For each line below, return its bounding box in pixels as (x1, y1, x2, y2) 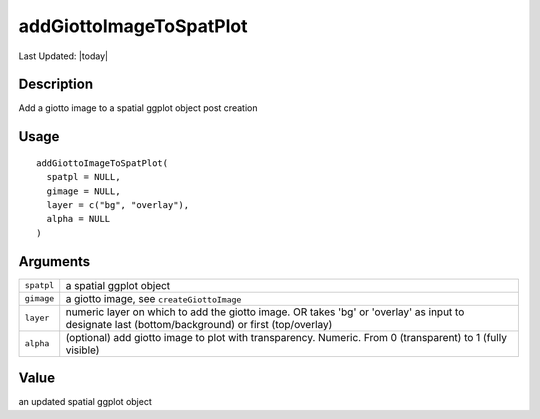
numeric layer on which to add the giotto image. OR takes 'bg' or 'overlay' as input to (65, 305, 465, 319)
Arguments (18, 253, 91, 270)
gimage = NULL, (46, 185, 121, 197)
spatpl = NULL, (46, 171, 121, 183)
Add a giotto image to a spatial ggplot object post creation (18, 102, 258, 114)
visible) (65, 343, 100, 357)
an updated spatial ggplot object (18, 396, 152, 408)
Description (18, 76, 94, 93)
